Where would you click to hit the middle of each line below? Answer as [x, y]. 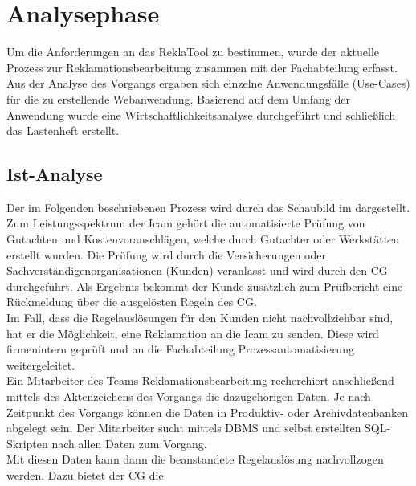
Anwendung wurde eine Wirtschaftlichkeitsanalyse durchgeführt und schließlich [201, 114]
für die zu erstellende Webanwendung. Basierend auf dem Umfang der [178, 98]
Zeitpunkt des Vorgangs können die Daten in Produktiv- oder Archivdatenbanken [208, 412]
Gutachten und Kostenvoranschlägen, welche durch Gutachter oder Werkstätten [203, 239]
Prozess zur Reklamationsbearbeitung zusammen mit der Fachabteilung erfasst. [202, 67]
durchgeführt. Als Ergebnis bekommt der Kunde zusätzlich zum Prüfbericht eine [205, 286]
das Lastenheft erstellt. [63, 131]
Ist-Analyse [55, 174]
